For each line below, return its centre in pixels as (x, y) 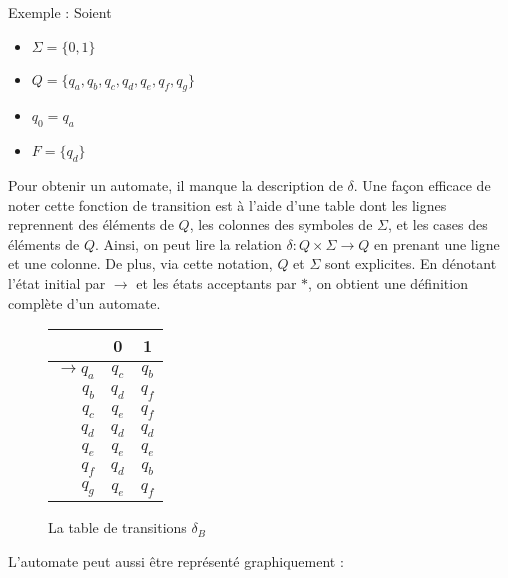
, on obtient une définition (388, 282)
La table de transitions (117, 527)
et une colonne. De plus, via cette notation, (140, 263)
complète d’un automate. (84, 302)
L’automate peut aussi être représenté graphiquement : (176, 561)
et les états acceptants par (216, 282)
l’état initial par (57, 282)
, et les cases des (437, 224)
